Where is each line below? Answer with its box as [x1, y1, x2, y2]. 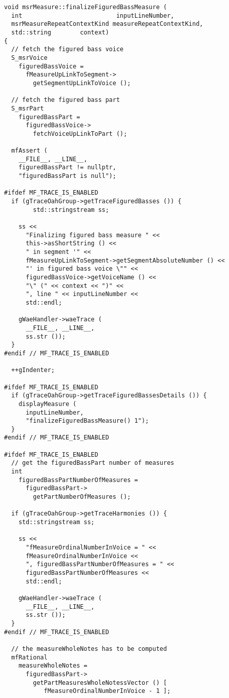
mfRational [11, 653, 48, 661]
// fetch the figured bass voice [11, 46, 124, 53]
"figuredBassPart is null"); [18, 172, 116, 180]
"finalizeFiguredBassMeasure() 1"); [25, 417, 149, 425]
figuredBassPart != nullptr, [18, 164, 116, 171]
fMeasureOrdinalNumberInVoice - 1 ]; [43, 687, 171, 695]
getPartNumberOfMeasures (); [33, 493, 131, 501]
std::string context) [11, 28, 109, 36]
